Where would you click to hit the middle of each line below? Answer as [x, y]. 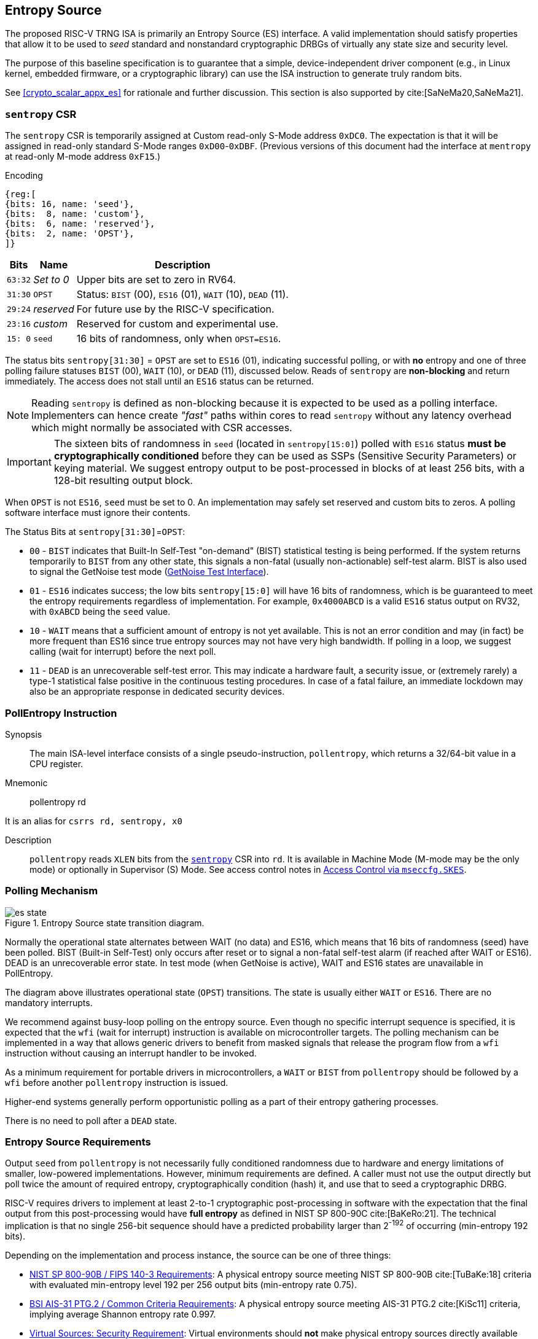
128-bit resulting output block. [123, 481]
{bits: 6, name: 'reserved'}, [80, 224]
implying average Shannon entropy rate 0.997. [123, 1314]
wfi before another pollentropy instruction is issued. [117, 1082]
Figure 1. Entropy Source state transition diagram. [105, 923]
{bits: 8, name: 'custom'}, [75, 214]
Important [29, 462]
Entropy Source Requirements [78, 1142]
